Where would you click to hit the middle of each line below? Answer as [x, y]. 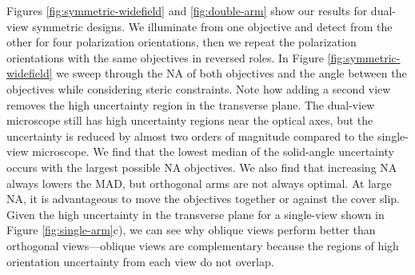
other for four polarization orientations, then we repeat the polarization [182, 42]
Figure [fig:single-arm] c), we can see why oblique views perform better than [191, 230]
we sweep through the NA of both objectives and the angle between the [231, 73]
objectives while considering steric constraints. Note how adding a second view [199, 88]
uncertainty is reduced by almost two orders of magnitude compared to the [190, 136]
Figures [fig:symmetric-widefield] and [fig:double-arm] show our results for [187, 10]
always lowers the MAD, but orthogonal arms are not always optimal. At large [199, 183]
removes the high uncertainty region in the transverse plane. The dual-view [191, 104]
